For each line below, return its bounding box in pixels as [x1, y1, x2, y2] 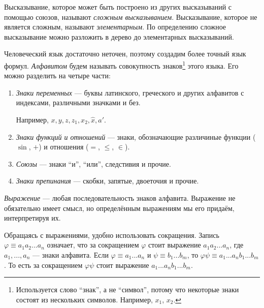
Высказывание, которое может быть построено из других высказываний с [4, 2, 232, 12]
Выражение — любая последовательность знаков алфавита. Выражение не [4, 192, 236, 203]
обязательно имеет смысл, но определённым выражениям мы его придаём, [4, 202, 235, 213]
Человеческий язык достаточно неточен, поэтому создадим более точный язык [4, 48, 246, 59]
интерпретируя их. [4, 212, 61, 223]
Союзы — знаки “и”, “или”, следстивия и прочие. [16, 158, 171, 169]
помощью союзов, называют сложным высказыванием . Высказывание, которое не [4, 11, 257, 22]
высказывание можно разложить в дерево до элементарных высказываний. [4, 31, 234, 42]
